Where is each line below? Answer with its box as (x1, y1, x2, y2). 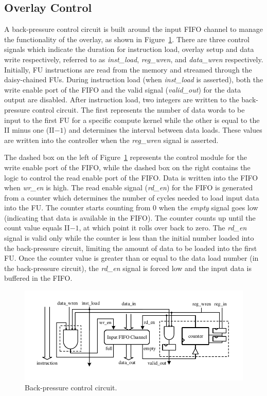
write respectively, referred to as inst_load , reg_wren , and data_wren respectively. (4, 53, 263, 64)
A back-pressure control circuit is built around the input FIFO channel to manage (4, 24, 263, 34)
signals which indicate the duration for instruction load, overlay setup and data (4, 44, 254, 55)
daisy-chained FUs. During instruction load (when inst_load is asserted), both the (4, 74, 263, 85)
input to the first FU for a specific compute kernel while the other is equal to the (4, 114, 260, 125)
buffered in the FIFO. (4, 273, 73, 283)
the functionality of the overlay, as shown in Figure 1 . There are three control (4, 33, 250, 44)
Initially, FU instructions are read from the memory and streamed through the (4, 64, 252, 75)
